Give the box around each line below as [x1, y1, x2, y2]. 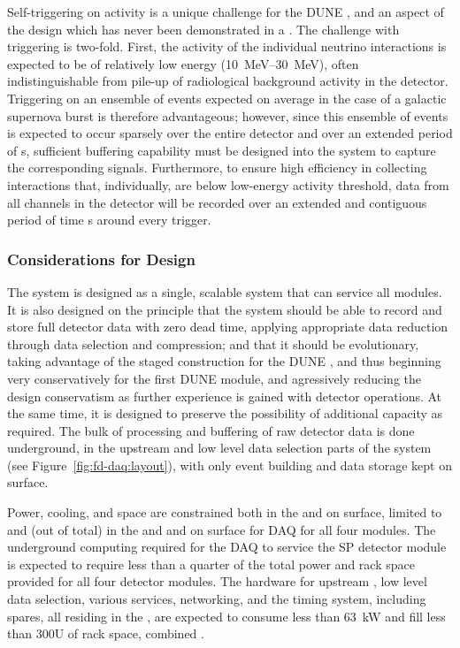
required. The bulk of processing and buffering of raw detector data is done [7, 421, 415, 439]
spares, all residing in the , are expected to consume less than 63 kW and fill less [7, 606, 446, 625]
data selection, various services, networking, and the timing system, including [7, 590, 426, 608]
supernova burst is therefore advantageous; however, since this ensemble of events [7, 106, 448, 125]
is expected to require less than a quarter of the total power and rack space [7, 554, 415, 573]
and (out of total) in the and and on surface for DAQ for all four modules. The [7, 520, 436, 538]
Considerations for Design [7, 248, 195, 270]
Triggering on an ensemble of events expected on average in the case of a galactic [7, 88, 447, 107]
